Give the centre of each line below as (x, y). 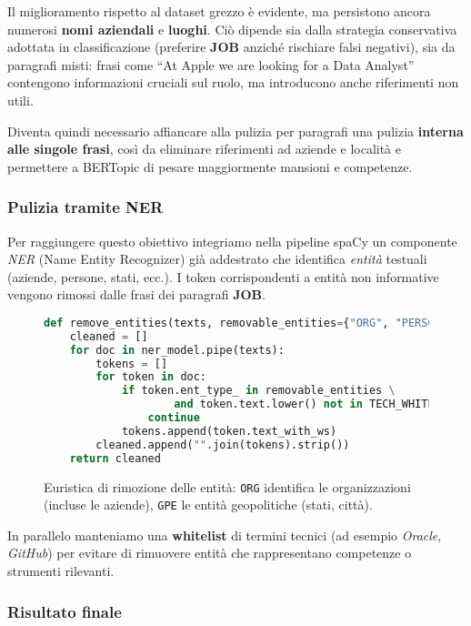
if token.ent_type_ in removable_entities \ (258, 391)
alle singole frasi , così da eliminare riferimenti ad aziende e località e (205, 149)
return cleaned (115, 458)
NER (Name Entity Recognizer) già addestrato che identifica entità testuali (217, 259)
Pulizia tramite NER (85, 207)
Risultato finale (65, 611)
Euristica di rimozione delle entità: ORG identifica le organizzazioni (227, 486)
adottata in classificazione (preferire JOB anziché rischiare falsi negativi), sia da (231, 47)
